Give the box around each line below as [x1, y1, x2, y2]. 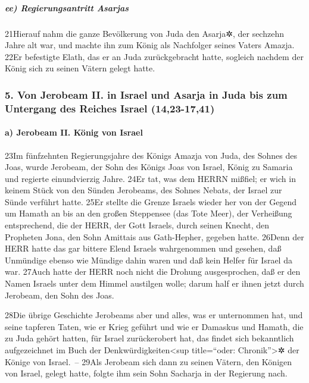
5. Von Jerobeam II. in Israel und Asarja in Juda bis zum [5, 87, 288, 102]
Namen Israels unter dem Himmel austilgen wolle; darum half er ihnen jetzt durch [5, 277, 304, 290]
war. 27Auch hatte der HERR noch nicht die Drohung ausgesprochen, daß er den [5, 265, 301, 278]
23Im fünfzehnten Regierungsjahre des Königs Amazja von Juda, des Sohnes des [5, 149, 297, 161]
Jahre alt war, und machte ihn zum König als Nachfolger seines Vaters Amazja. [5, 39, 295, 51]
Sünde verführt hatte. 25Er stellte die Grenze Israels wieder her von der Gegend [5, 195, 297, 208]
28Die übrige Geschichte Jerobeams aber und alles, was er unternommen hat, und [5, 309, 303, 321]
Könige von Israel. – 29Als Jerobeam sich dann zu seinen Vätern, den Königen [5, 355, 292, 368]
